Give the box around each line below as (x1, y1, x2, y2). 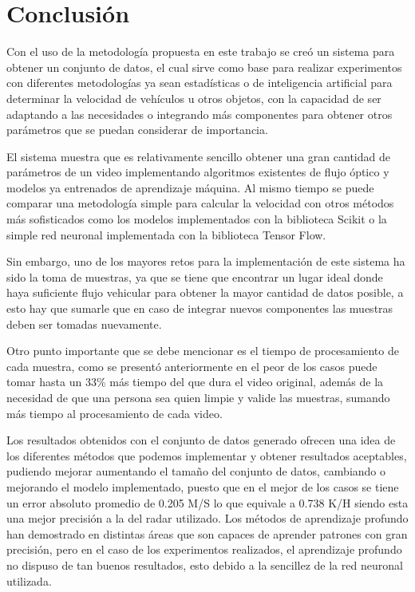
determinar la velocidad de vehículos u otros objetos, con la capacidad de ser (6, 89, 381, 106)
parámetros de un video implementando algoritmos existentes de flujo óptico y (6, 164, 389, 180)
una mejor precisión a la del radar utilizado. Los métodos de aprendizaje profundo (6, 510, 409, 527)
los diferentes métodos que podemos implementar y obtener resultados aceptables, (6, 447, 407, 464)
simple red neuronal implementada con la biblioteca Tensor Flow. (6, 226, 326, 243)
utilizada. (6, 572, 52, 589)
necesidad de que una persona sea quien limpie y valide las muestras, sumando (6, 389, 390, 405)
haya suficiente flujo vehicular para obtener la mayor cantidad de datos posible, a (6, 284, 404, 301)
